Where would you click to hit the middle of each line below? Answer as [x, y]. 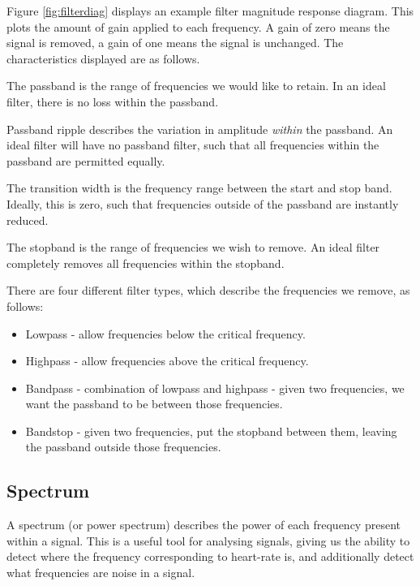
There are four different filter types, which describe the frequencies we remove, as [208, 290]
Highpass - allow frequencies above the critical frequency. [167, 361]
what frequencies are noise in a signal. [101, 573]
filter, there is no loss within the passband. [113, 101]
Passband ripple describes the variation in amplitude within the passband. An [200, 129]
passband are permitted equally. [86, 160]
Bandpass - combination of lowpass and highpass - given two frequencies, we [215, 388]
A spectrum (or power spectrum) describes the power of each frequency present [204, 525]
